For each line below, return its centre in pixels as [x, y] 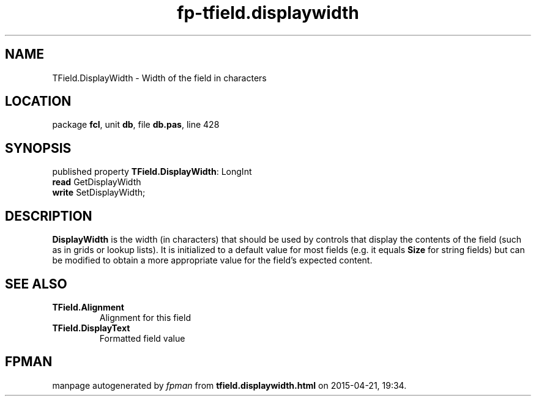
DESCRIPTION [49, 216]
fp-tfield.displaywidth [268, 13]
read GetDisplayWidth [97, 182]
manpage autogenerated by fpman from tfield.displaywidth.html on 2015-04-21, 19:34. [229, 385]
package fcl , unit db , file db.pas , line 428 [136, 125]
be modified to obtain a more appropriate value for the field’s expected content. [212, 260]
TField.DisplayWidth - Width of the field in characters [159, 78]
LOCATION [38, 101]
